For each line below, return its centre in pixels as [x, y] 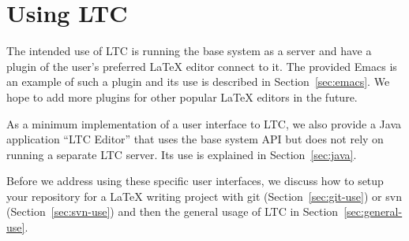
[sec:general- [373, 211]
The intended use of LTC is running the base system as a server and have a [189, 51]
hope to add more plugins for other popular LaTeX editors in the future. [182, 96]
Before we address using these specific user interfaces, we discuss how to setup [195, 181]
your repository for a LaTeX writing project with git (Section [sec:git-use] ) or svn [204, 196]
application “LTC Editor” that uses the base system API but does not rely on [195, 139]
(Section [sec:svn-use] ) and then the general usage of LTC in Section [173, 211]
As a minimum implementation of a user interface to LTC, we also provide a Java [204, 123]
